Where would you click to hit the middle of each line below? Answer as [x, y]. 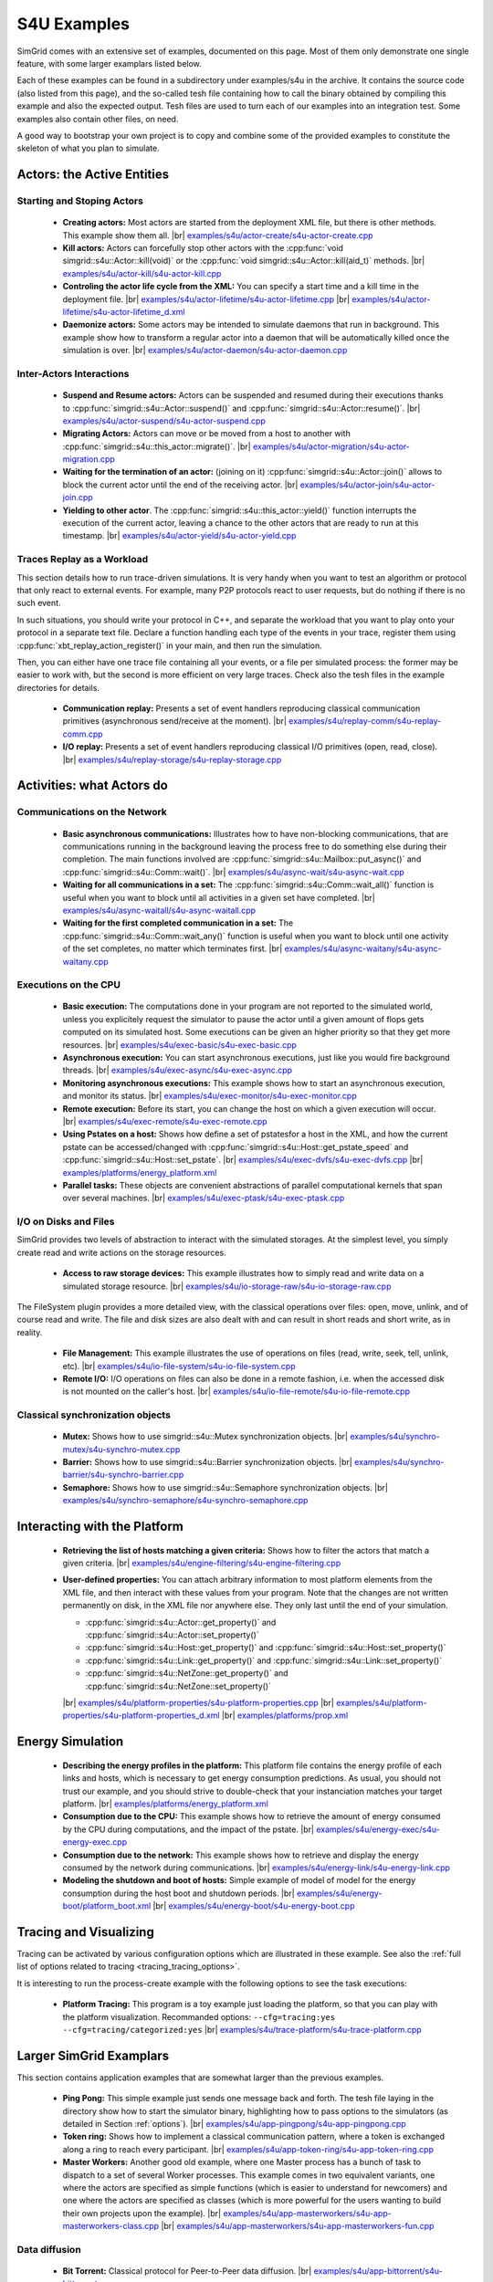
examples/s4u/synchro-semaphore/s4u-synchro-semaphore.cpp [185, 1501]
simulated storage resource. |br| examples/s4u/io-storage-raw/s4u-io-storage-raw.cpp [227, 1286]
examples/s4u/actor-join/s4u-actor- [367, 485]
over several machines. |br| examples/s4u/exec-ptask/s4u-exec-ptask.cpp [204, 1198]
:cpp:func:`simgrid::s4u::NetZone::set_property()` [178, 1686]
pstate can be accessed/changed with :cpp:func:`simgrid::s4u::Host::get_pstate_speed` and [236, 1146]
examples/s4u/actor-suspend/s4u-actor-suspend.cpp [164, 421]
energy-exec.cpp [95, 1842]
